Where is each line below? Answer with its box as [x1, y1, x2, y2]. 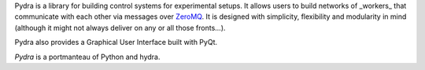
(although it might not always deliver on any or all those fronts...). [14, 23, 226, 32]
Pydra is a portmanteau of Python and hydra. [14, 52, 161, 61]
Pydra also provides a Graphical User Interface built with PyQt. [14, 38, 218, 47]
